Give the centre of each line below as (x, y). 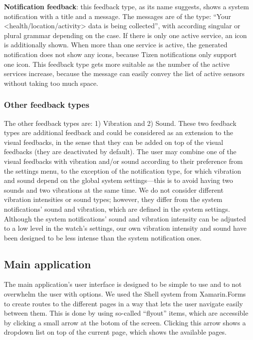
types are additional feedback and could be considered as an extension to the (118, 132)
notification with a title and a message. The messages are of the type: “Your (117, 16)
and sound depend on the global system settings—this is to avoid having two (118, 180)
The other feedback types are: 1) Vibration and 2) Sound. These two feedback (120, 123)
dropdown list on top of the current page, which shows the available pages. (115, 332)
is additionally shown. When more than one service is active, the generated (116, 45)
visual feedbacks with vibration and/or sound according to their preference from (123, 161)
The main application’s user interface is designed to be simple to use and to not (123, 284)
